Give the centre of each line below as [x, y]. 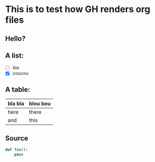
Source [17, 138]
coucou [20, 73]
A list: [15, 56]
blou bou [40, 104]
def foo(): [17, 150]
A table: [18, 89]
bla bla [16, 104]
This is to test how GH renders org [78, 9]
